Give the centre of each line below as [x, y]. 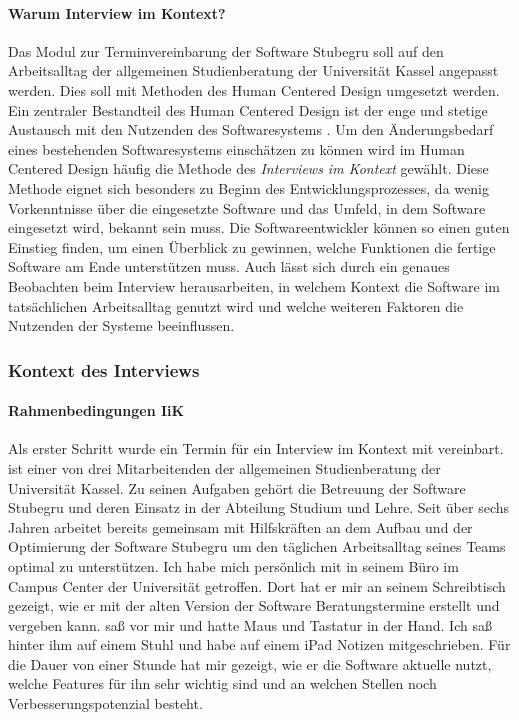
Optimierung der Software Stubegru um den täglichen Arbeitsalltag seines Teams [257, 546]
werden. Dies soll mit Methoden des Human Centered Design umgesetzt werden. [254, 89]
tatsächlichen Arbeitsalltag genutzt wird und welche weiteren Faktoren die [236, 305]
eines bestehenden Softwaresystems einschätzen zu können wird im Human [236, 148]
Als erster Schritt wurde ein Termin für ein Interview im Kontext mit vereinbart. [256, 448]
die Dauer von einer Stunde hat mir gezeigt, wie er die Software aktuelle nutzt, [250, 663]
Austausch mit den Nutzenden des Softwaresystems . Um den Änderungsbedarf [251, 129]
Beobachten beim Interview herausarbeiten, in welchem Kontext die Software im [254, 285]
